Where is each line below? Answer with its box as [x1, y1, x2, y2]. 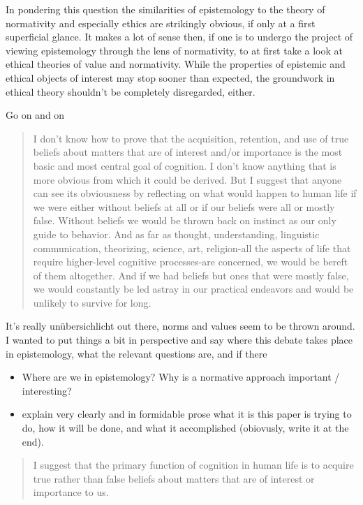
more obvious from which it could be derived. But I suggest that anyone [33, 172, 342, 186]
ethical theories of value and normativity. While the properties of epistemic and [6, 57, 346, 71]
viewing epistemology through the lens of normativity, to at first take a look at [6, 43, 343, 57]
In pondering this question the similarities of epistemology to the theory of [6, 2, 325, 16]
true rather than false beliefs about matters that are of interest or [33, 471, 315, 485]
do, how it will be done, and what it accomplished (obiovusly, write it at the [22, 420, 349, 435]
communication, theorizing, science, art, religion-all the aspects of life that [33, 240, 351, 255]
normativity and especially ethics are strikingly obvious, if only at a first [6, 15, 316, 30]
